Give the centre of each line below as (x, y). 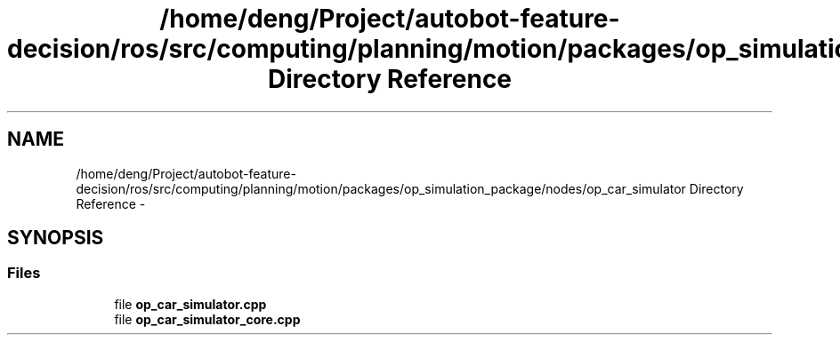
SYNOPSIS (56, 238)
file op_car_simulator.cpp (190, 304)
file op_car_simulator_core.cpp (207, 319)
